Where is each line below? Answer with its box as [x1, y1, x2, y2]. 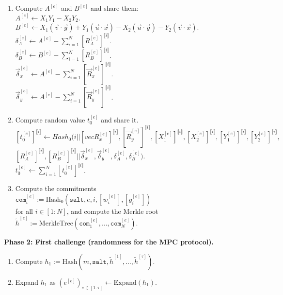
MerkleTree [39, 220, 73, 227]
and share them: [91, 3, 139, 13]
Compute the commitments [15, 183, 96, 193]
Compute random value [15, 115, 85, 124]
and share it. [101, 115, 139, 124]
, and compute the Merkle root [66, 206, 158, 216]
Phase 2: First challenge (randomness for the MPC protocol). [4, 237, 214, 247]
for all [15, 206, 33, 216]
